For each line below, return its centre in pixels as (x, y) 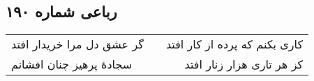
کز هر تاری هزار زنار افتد (244, 64)
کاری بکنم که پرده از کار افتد (234, 44)
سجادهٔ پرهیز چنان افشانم (72, 64)
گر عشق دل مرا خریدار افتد (77, 44)
